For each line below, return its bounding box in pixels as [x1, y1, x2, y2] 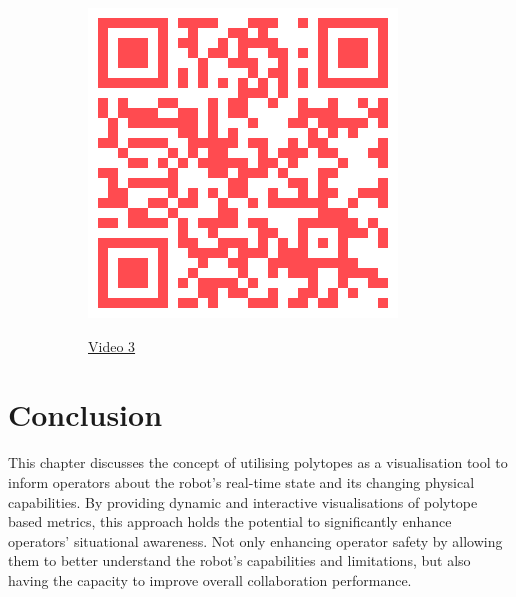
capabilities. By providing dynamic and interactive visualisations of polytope [8, 491, 478, 512]
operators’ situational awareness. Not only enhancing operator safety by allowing [8, 530, 503, 551]
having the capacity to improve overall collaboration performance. [8, 569, 412, 590]
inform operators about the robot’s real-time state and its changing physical [8, 471, 475, 492]
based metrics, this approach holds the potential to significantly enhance [8, 511, 452, 532]
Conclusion [8, 394, 163, 435]
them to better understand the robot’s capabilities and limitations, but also [8, 550, 471, 571]
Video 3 [88, 335, 136, 356]
